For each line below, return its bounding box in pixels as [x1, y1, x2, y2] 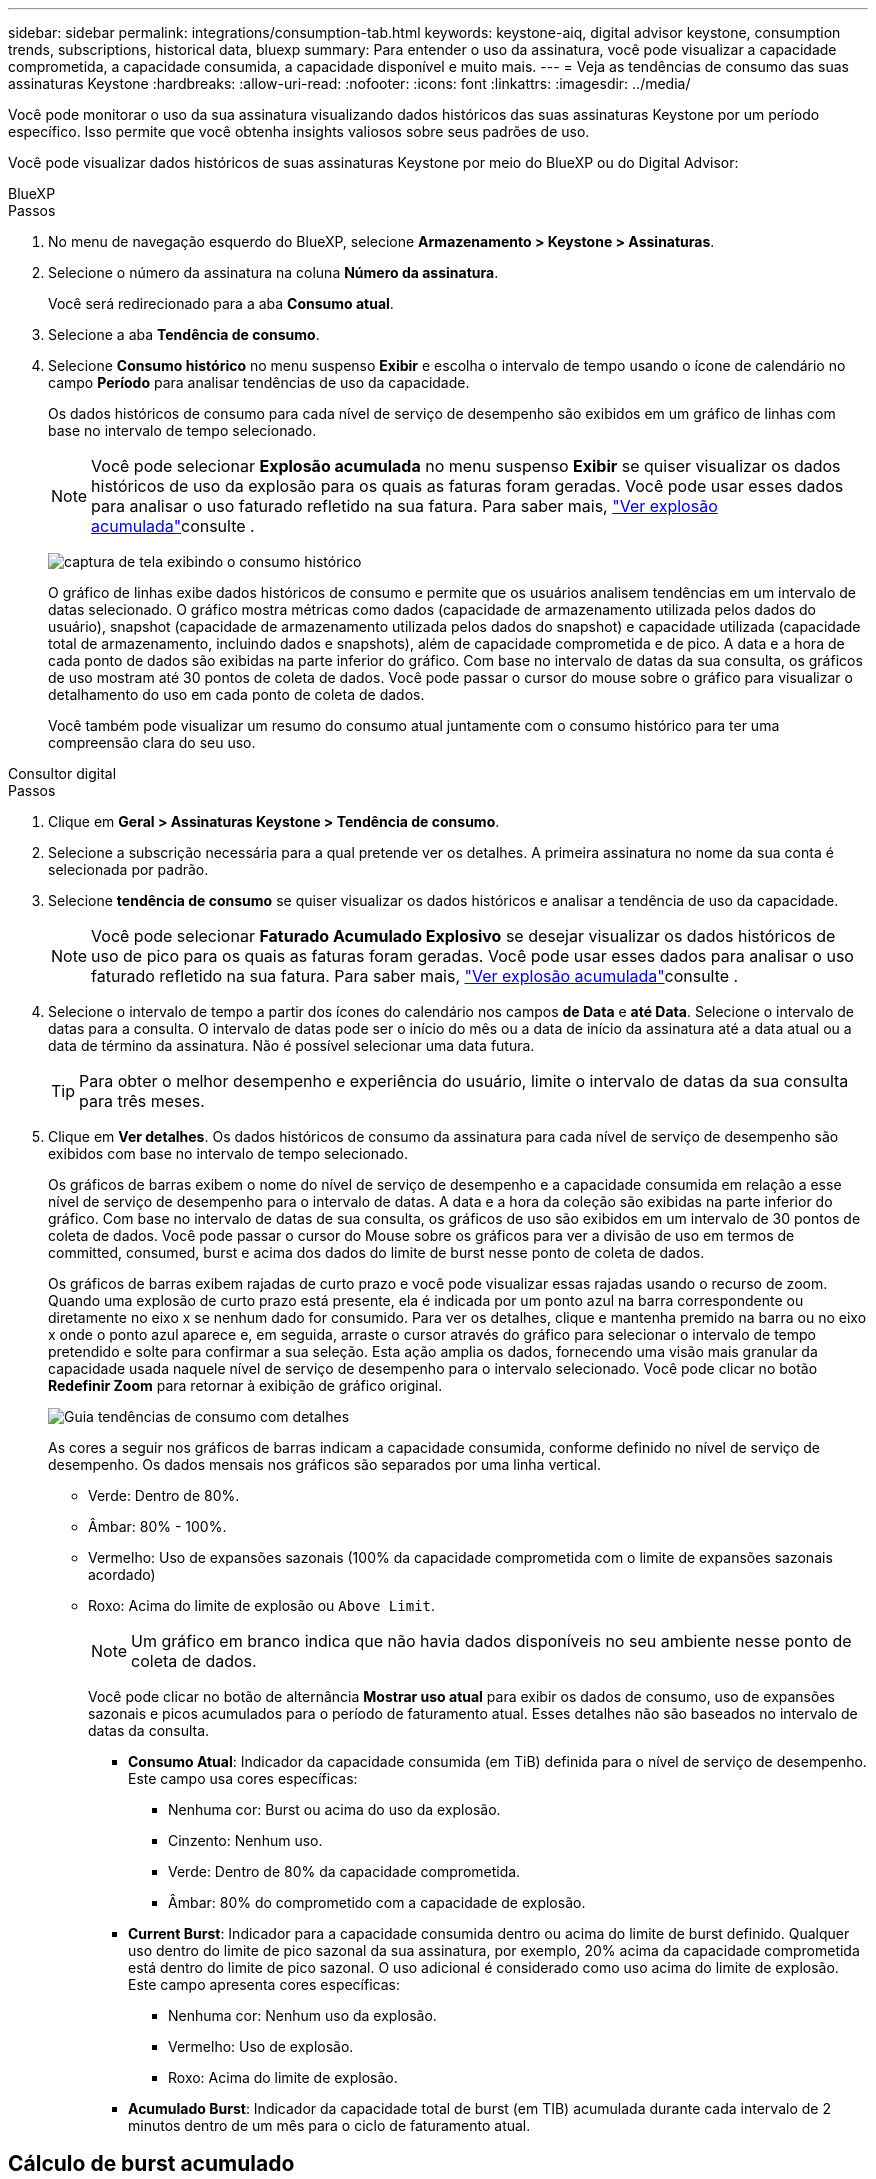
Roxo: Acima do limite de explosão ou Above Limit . [88, 1597, 436, 1614]
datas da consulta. [88, 1722, 210, 1739]
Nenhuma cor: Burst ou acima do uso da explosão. [168, 1801, 501, 1818]
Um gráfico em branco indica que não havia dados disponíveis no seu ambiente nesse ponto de [131, 1631, 852, 1651]
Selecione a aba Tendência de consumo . [48, 326, 320, 343]
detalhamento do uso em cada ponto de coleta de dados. [48, 686, 425, 703]
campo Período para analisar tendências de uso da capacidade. [48, 374, 470, 391]
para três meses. [79, 1091, 205, 1111]
